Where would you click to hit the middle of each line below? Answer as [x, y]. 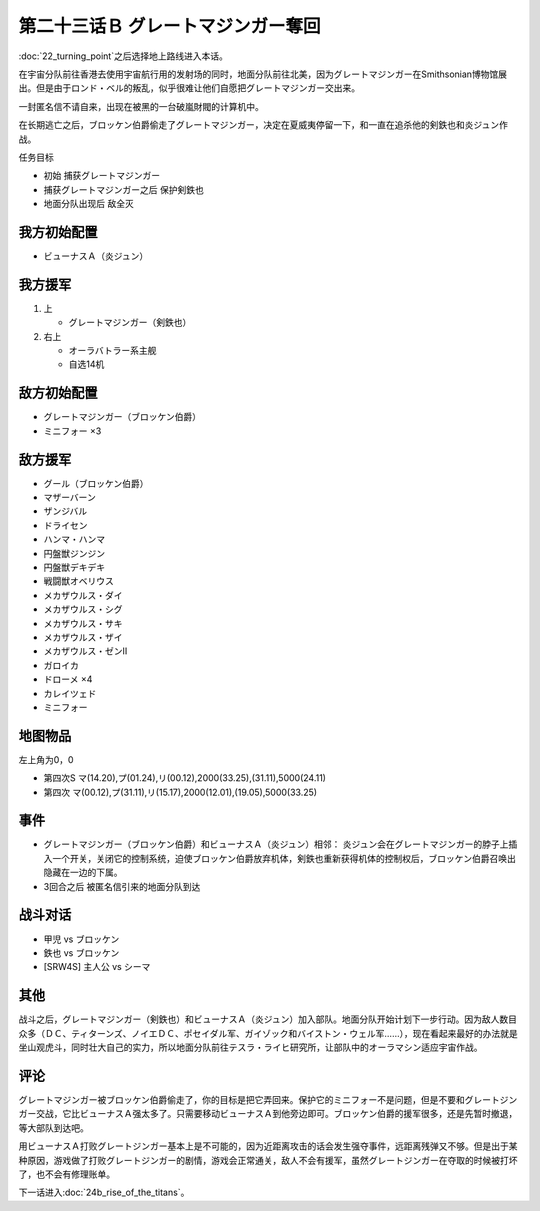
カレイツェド [70, 693]
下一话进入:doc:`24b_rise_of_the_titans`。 [104, 1192]
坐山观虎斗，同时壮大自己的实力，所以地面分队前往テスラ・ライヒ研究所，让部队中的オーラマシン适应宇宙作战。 [250, 1047]
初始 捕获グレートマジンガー [101, 176]
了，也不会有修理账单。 [66, 1174]
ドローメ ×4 [68, 679]
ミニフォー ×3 [72, 431]
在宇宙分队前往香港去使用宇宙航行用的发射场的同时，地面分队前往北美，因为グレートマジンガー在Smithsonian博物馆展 [263, 74]
